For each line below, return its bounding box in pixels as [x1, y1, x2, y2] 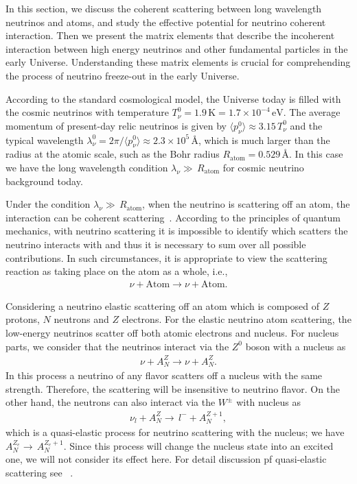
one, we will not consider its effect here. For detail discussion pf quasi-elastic [5, 452, 327, 466]
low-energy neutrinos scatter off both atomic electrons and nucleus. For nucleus [5, 325, 339, 339]
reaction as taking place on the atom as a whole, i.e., [5, 264, 228, 278]
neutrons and [54, 312, 109, 326]
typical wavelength [5, 132, 84, 147]
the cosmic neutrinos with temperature [5, 105, 169, 119]
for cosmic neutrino [222, 160, 304, 174]
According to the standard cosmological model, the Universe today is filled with [5, 91, 341, 106]
